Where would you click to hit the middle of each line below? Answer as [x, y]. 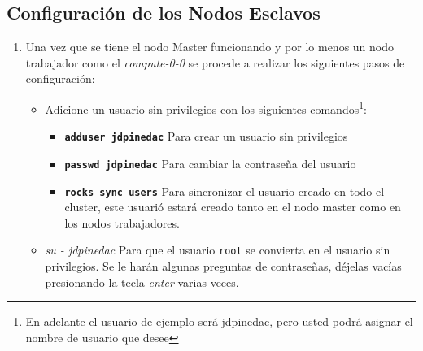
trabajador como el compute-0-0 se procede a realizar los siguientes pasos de [215, 62]
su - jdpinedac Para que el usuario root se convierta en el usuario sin [218, 250]
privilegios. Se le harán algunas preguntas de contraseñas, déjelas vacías [223, 266]
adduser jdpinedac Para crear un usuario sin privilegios [206, 136]
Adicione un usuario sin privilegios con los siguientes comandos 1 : [206, 107]
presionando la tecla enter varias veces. [142, 282]
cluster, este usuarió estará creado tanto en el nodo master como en [233, 207]
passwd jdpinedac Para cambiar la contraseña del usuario [210, 163]
